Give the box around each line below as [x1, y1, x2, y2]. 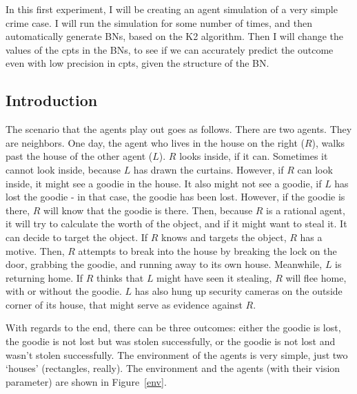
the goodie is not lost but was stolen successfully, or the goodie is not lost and [6, 334, 336, 349]
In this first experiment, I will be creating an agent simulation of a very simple [6, 2, 338, 16]
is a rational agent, [266, 203, 345, 217]
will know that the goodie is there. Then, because [43, 203, 253, 217]
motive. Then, [6, 243, 65, 258]
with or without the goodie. [6, 284, 122, 298]
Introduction [6, 90, 98, 111]
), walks [312, 135, 345, 149]
